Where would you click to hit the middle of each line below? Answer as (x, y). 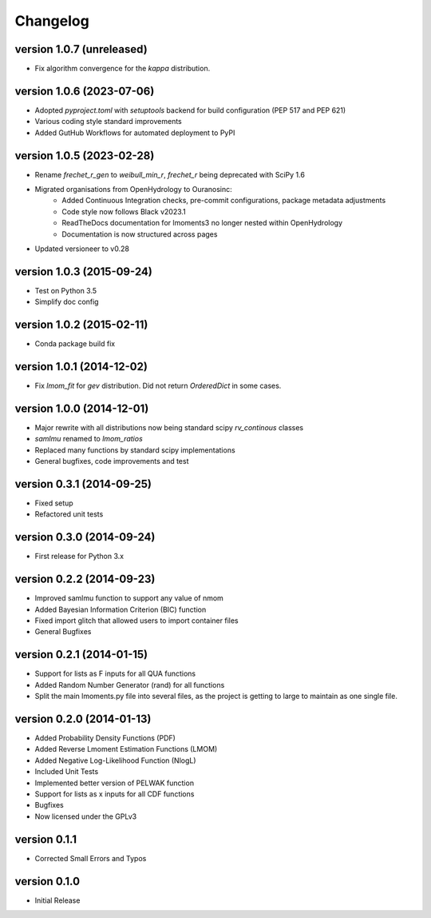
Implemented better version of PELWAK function (115, 783)
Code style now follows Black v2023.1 (124, 211)
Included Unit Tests (67, 772)
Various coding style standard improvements (109, 122)
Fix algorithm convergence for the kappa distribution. (123, 69)
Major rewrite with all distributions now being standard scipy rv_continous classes (169, 428)
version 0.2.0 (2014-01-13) (83, 718)
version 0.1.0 (47, 881)
